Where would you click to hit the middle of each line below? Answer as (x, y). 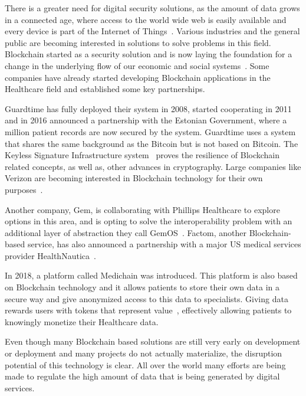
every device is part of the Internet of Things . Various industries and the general (152, 31)
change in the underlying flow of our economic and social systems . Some (137, 65)
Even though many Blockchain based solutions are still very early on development (153, 341)
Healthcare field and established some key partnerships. (105, 89)
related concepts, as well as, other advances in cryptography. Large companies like (153, 166)
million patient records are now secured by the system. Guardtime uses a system (150, 131)
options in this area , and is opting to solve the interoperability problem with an (149, 221)
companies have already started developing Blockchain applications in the (138, 77)
